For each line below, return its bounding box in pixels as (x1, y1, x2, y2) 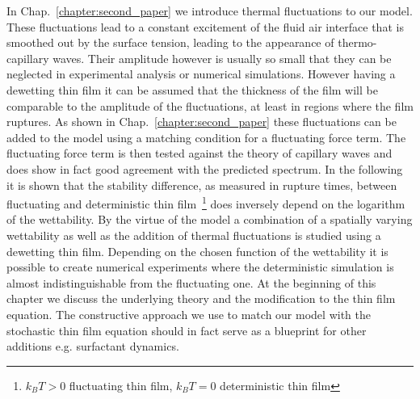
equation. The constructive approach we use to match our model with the (6, 305, 371, 322)
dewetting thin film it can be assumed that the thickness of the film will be (6, 81, 378, 98)
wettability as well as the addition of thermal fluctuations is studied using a (6, 226, 381, 243)
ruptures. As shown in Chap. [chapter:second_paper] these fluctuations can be (6, 113, 397, 130)
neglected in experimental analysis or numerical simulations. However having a (6, 65, 396, 82)
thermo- (338, 34, 377, 51)
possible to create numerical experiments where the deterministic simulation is (6, 258, 394, 275)
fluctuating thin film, (69, 376, 173, 393)
